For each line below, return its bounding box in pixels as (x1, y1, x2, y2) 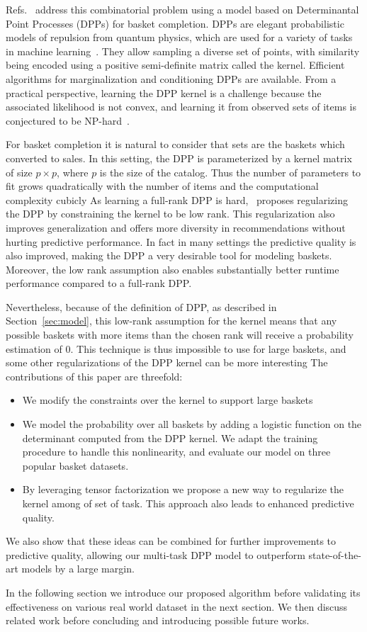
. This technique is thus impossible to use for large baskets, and (70, 341, 346, 356)
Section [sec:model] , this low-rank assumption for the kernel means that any (6, 313, 337, 328)
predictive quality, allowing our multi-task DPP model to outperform (6, 547, 305, 562)
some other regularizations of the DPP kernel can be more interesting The (6, 355, 328, 370)
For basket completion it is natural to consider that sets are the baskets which (6, 137, 345, 152)
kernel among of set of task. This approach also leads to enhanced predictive (22, 496, 354, 510)
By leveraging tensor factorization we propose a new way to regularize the (22, 482, 344, 497)
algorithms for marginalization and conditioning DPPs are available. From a (6, 71, 337, 86)
